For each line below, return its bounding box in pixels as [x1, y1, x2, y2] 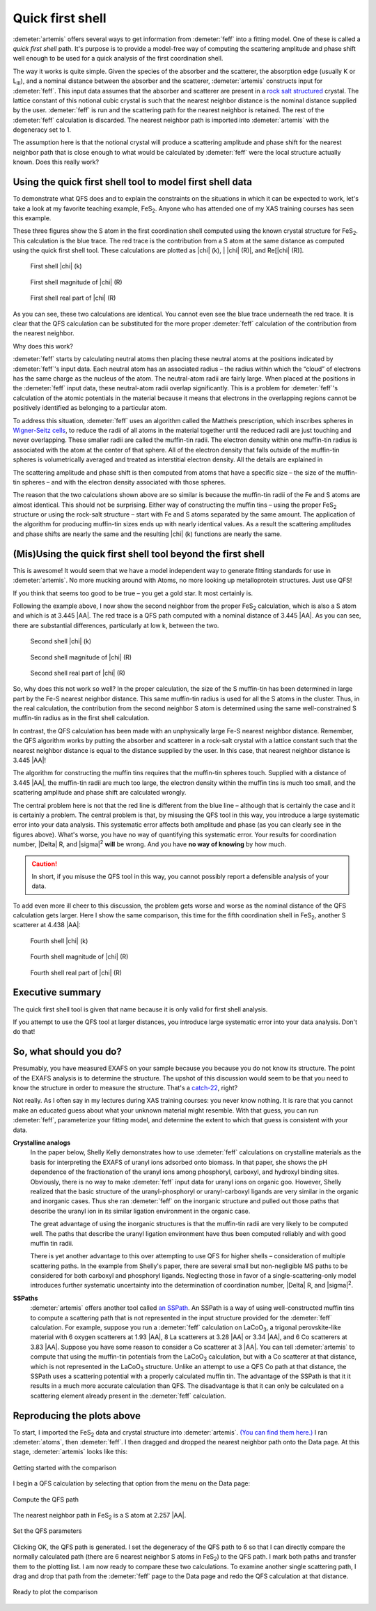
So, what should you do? [13, 1046, 122, 1058]
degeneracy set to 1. [13, 125, 72, 134]
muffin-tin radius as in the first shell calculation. [13, 714, 150, 722]
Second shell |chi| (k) [30, 637, 92, 646]
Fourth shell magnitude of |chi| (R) [30, 952, 129, 961]
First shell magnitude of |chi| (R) [30, 277, 123, 286]
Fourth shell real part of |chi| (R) [30, 968, 122, 977]
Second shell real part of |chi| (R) [30, 669, 125, 677]
